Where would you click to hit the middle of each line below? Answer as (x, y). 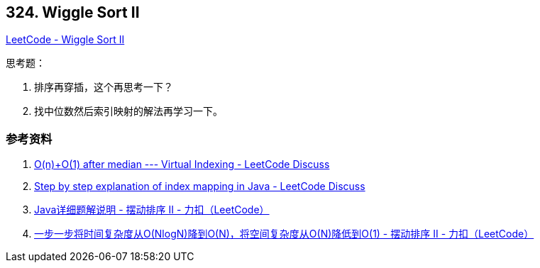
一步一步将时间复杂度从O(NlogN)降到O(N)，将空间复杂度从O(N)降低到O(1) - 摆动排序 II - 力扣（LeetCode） (284, 234)
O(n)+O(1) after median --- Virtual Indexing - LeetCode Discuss (182, 164)
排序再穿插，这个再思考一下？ (104, 87)
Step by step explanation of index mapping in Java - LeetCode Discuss (200, 186)
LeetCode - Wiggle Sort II (65, 40)
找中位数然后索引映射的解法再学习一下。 (128, 111)
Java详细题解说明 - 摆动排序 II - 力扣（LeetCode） (152, 210)
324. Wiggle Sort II (73, 12)
